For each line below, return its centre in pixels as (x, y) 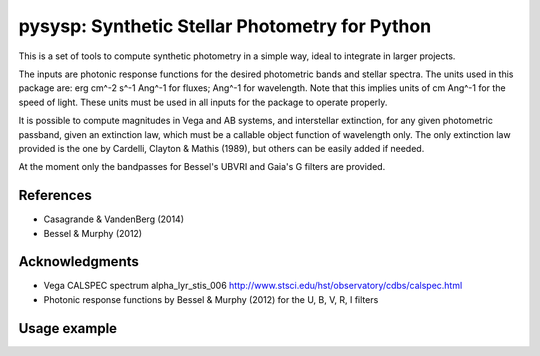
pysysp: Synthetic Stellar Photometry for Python (225, 26)
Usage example (68, 328)
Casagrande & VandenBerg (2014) (114, 219)
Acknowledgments (79, 261)
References (55, 195)
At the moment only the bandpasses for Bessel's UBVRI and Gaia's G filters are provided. (202, 167)
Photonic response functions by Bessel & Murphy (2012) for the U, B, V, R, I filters (211, 299)
